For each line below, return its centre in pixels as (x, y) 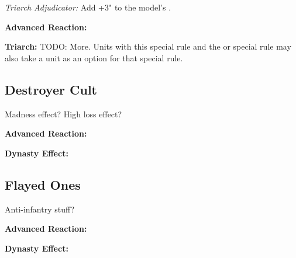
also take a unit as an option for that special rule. (94, 57)
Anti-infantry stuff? (40, 209)
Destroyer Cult (51, 89)
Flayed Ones (43, 184)
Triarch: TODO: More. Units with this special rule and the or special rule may (148, 46)
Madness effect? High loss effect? (63, 114)
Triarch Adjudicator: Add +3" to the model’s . (88, 7)
